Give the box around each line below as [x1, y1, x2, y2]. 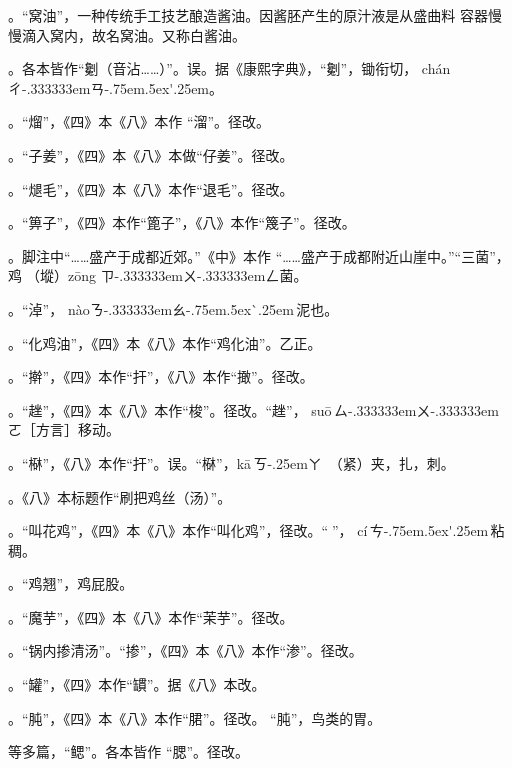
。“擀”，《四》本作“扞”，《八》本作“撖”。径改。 [8, 366, 314, 387]
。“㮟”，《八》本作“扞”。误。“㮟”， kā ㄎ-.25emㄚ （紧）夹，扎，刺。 [8, 452, 455, 473]
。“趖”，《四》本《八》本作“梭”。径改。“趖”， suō [8, 399, 332, 420]
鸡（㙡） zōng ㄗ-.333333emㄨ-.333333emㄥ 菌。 [8, 265, 308, 286]
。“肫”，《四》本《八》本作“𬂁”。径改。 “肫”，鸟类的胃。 [8, 707, 382, 728]
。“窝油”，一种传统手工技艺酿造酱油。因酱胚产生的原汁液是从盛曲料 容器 [8, 5, 488, 25]
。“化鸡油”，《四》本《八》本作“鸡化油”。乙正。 [8, 332, 322, 353]
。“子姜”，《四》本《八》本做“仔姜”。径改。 [8, 144, 294, 165]
